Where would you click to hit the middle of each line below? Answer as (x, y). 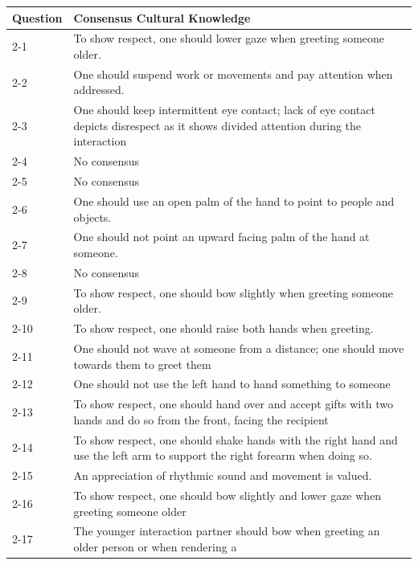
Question (37, 17)
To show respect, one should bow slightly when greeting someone (233, 292)
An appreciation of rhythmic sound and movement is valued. (223, 475)
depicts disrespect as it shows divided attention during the (217, 125)
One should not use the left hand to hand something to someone (232, 384)
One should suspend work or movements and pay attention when (233, 74)
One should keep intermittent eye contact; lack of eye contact (224, 110)
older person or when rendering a (155, 546)
